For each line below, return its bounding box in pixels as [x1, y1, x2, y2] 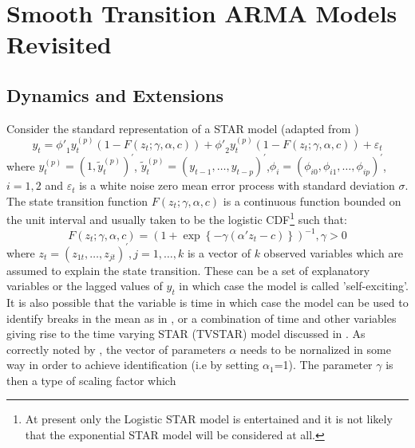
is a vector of [187, 244, 251, 261]
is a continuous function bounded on [223, 192, 401, 209]
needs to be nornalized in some [240, 340, 391, 357]
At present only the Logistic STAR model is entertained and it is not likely [25, 411, 393, 427]
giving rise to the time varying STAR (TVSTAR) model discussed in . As [6, 325, 366, 342]
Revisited [6, 28, 112, 61]
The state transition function [6, 192, 148, 209]
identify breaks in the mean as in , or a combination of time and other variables [6, 309, 397, 326]
